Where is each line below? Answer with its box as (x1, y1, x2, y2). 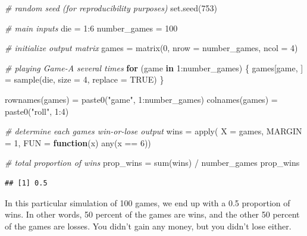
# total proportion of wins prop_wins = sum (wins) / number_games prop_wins (5, 156, 300, 169)
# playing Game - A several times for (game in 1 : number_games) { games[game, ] (5, 61, 303, 74)
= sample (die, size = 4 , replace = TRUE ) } (5, 73, 164, 86)
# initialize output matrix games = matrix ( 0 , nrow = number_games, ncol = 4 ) (5, 42, 298, 54)
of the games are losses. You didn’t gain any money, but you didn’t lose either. (5, 219, 292, 232)
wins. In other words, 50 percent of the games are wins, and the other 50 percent (5, 208, 300, 221)
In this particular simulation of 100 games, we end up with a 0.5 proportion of (5, 196, 290, 209)
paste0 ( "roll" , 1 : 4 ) (5, 105, 69, 117)
